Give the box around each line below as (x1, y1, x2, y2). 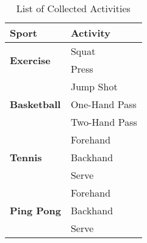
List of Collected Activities (16, 1, 131, 15)
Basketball (10, 97, 61, 111)
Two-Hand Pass (70, 115, 137, 129)
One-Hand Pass (70, 97, 137, 111)
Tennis (10, 150, 42, 164)
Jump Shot (70, 79, 118, 93)
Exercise (10, 53, 51, 67)
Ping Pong (10, 203, 61, 217)
